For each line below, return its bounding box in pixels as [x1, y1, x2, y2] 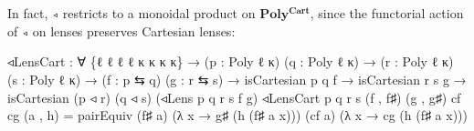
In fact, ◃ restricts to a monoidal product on [7, 4, 256, 22]
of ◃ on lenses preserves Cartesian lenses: [7, 21, 236, 40]
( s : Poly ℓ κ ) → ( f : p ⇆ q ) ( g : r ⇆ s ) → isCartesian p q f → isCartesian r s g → [7, 69, 467, 88]
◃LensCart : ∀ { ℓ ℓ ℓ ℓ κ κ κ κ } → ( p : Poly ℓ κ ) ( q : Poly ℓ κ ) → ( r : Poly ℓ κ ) [7, 52, 454, 71]
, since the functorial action [310, 4, 464, 22]
